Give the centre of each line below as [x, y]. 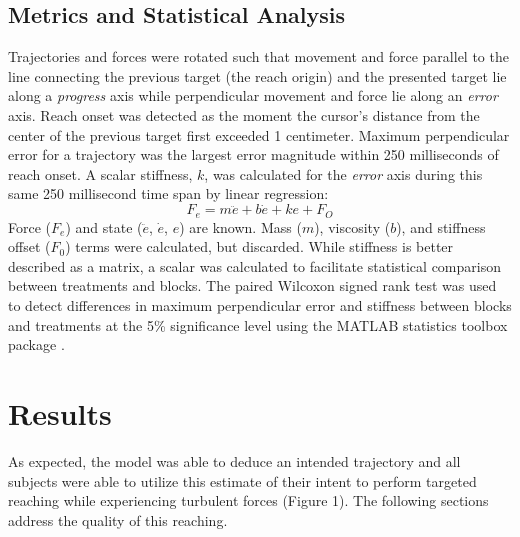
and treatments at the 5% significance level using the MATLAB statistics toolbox [258, 324]
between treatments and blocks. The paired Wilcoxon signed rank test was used [252, 285]
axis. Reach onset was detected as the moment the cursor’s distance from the [244, 114]
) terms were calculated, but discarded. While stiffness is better [259, 246]
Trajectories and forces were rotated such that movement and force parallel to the [258, 56]
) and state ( [104, 226]
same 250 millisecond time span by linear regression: [168, 193]
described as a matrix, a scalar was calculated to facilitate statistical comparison [254, 265]
